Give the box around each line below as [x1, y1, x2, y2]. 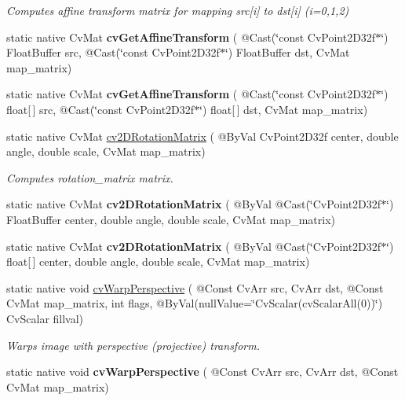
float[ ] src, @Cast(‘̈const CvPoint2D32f [6, 101, 195, 117]
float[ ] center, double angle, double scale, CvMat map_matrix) [6, 253, 310, 270]
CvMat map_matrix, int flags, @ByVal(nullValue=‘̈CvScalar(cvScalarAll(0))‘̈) [6, 295, 383, 311]
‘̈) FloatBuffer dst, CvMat [224, 44, 350, 61]
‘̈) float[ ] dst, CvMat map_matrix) [199, 101, 368, 117]
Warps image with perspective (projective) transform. [6, 337, 260, 353]
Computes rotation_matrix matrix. [6, 169, 173, 186]
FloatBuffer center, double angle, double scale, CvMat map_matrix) [6, 211, 336, 227]
